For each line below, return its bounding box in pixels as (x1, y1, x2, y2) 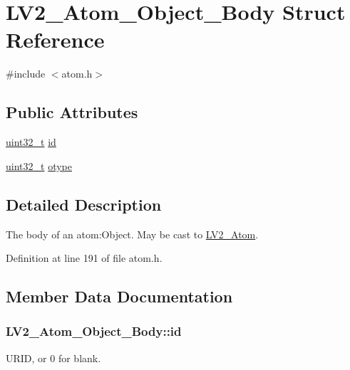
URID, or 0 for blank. (6, 350, 101, 365)
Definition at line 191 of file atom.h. (6, 250, 163, 265)
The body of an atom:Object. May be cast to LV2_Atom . (6, 226, 259, 241)
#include (6, 66, 46, 81)
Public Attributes (6, 101, 138, 123)
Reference (6, 25, 105, 54)
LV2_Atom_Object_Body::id (6, 322, 182, 340)
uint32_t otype (6, 158, 72, 173)
